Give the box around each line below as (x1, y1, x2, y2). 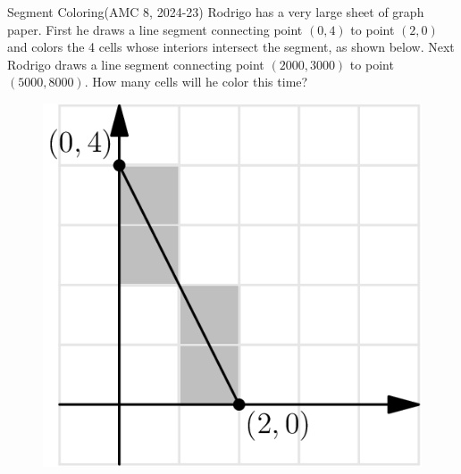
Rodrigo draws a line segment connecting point (7, 54, 264, 73)
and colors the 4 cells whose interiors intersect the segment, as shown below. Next (7, 37, 455, 56)
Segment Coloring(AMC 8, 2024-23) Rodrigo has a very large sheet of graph (7, 3, 424, 21)
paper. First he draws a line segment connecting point (7, 20, 303, 38)
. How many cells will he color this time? (84, 72, 308, 91)
